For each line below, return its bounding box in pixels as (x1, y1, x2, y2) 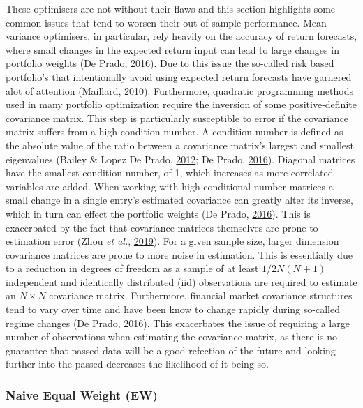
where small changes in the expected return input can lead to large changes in (6, 42, 339, 56)
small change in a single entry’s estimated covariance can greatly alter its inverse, (6, 192, 353, 207)
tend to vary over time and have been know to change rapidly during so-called (6, 302, 340, 317)
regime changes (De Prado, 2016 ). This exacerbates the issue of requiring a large (6, 315, 350, 330)
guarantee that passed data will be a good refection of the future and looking (6, 342, 336, 357)
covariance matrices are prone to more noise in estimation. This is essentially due (6, 247, 353, 262)
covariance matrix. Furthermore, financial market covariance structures (49, 288, 353, 303)
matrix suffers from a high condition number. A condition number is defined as (6, 124, 343, 139)
